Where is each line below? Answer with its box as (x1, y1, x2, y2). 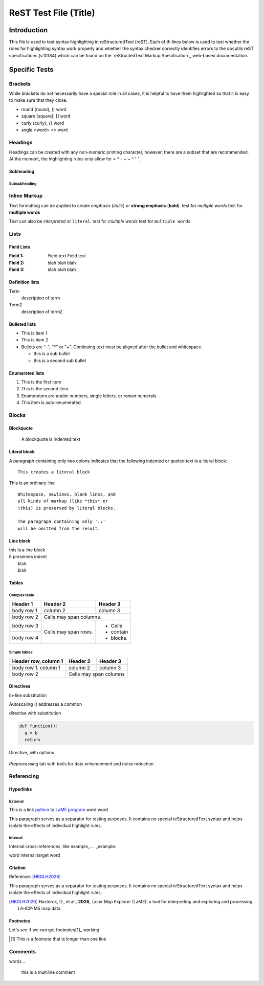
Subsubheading (9, 181, 37, 186)
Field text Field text (47, 253, 86, 259)
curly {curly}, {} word (21, 120, 64, 126)
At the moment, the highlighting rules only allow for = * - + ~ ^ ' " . (9, 156, 141, 162)
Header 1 (12, 601, 33, 607)
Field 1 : (9, 253, 24, 259)
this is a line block (9, 547, 45, 553)
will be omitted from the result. (18, 526, 100, 531)
